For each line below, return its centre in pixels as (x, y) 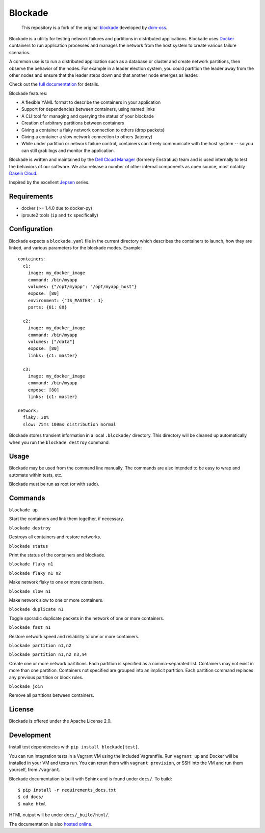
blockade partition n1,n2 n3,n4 (48, 655)
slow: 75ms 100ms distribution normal (69, 424)
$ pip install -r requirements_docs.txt (67, 790)
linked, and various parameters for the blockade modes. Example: (76, 247)
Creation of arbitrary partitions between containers (73, 123)
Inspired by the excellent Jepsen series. (49, 183)
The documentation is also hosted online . (51, 824)
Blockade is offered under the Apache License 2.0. (60, 721)
